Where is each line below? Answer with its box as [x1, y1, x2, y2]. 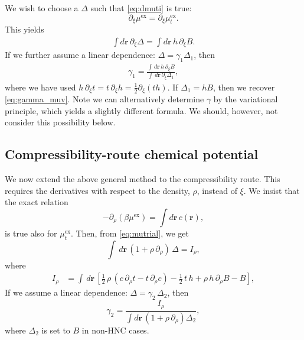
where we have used [5, 80, 76, 93]
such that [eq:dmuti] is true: [90, 2, 192, 14]
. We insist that [243, 184, 300, 196]
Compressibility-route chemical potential [5, 145, 259, 163]
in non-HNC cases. [81, 323, 149, 336]
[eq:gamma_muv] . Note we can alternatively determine [5, 93, 204, 105]
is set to [41, 323, 70, 336]
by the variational [213, 93, 278, 105]
